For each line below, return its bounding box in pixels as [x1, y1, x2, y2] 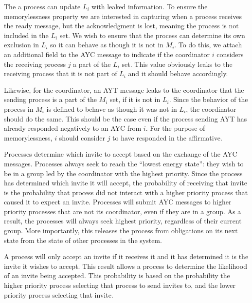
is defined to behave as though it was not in [46, 103, 177, 114]
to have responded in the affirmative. [112, 132, 222, 142]
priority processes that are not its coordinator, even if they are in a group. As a [4, 206, 241, 216]
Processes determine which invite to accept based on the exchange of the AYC [4, 149, 237, 159]
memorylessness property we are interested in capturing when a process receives [4, 11, 242, 21]
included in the [4, 30, 49, 40]
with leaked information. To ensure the [91, 1, 208, 11]
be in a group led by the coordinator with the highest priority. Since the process [4, 168, 243, 178]
